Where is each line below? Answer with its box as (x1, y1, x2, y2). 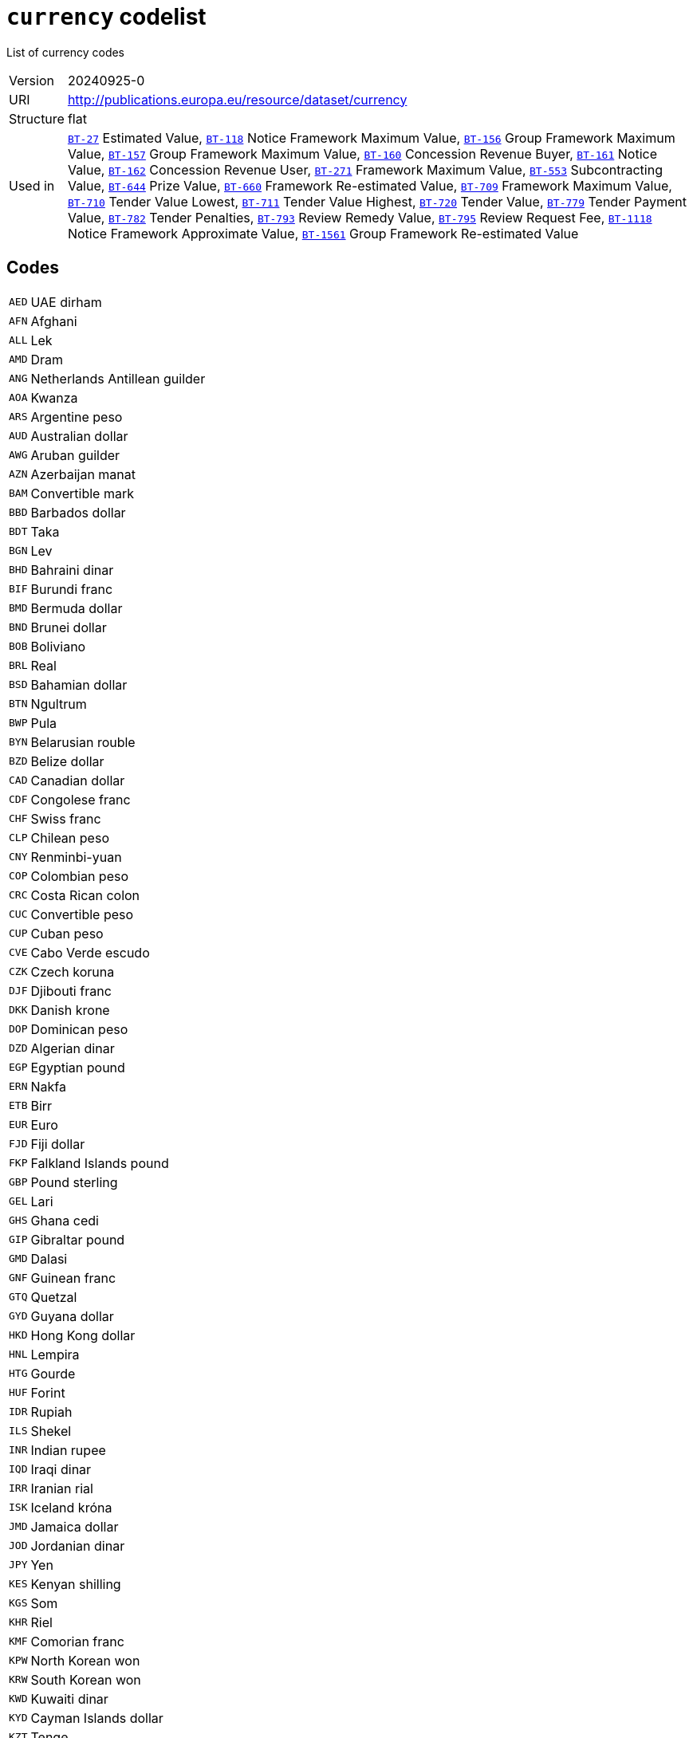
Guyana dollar (30, 1307, 114, 1324)
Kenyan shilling (30, 1575, 121, 1592)
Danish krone (30, 1001, 110, 1018)
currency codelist (6, 3, 207, 30)
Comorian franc (30, 1633, 124, 1650)
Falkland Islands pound (30, 1154, 169, 1171)
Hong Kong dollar (30, 1327, 136, 1343)
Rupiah (30, 1403, 73, 1420)
